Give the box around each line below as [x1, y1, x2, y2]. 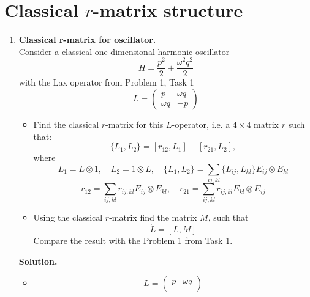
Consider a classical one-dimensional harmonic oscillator [18, 45, 230, 57]
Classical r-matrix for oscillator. [18, 33, 156, 46]
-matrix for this [105, 118, 164, 131]
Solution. [18, 254, 58, 267]
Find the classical [33, 118, 99, 131]
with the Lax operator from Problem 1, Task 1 [18, 76, 194, 89]
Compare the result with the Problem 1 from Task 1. [33, 234, 233, 247]
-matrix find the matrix [109, 211, 197, 224]
